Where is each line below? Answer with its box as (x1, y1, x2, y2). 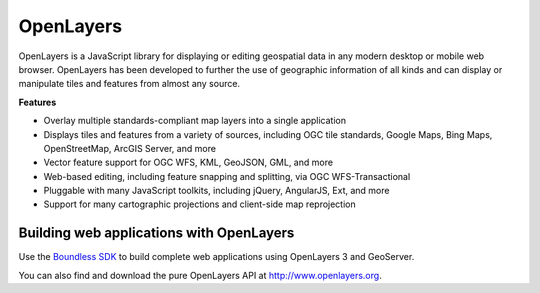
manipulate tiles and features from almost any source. (18, 78, 240, 90)
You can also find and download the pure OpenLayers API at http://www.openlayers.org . (18, 269, 382, 281)
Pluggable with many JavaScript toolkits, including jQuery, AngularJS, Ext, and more (43, 185, 390, 197)
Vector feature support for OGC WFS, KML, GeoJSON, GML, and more (43, 156, 334, 169)
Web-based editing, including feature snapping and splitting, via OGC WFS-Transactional (43, 170, 411, 182)
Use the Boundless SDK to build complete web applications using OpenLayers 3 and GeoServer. (18, 251, 415, 263)
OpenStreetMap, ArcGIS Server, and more (43, 142, 217, 154)
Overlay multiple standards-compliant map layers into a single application (43, 115, 347, 127)
